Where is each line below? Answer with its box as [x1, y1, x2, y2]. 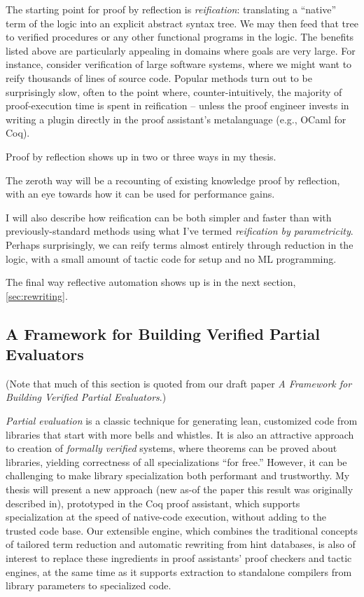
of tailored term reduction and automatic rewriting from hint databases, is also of [6, 537, 356, 551]
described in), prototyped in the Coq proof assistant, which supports [6, 495, 300, 510]
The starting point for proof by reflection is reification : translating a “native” [6, 2, 337, 16]
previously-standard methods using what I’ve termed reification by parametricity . [6, 224, 353, 238]
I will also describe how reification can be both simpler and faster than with [6, 210, 332, 224]
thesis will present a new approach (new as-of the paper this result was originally [6, 482, 353, 497]
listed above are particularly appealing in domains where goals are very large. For [6, 43, 356, 57]
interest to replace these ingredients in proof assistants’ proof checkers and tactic [6, 551, 352, 565]
